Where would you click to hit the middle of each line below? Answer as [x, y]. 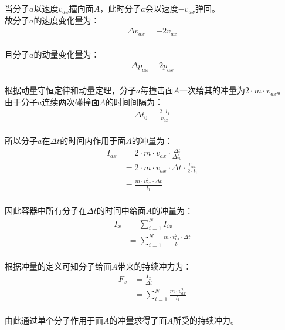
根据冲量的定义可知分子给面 [58, 266]
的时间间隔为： [134, 101]
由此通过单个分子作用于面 [54, 320]
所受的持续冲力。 [206, 320]
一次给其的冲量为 [212, 90]
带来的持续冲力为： [155, 266]
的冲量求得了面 [138, 320]
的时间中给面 [121, 210]
